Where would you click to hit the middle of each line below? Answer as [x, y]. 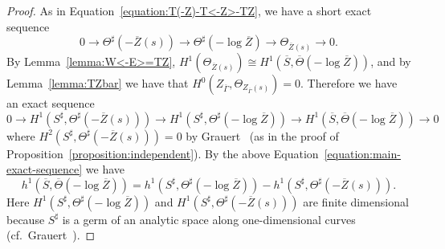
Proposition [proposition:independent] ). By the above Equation [163, 153]
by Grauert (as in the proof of [262, 135]
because [26, 219]
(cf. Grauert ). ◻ [51, 235]
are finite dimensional [356, 201]
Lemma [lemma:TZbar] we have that [98, 83]
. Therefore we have [349, 83]
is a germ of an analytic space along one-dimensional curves [209, 219]
